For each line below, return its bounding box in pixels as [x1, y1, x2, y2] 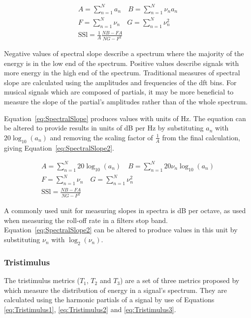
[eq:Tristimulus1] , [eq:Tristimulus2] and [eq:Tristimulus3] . [4, 304, 176, 314]
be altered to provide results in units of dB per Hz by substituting [4, 123, 204, 133]
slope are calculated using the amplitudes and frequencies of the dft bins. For [4, 77, 237, 87]
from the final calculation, [162, 132, 240, 142]
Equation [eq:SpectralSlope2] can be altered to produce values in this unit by [4, 224, 238, 235]
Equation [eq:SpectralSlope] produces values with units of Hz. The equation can [4, 113, 246, 123]
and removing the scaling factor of [50, 132, 153, 142]
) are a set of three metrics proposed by [120, 275, 240, 286]
